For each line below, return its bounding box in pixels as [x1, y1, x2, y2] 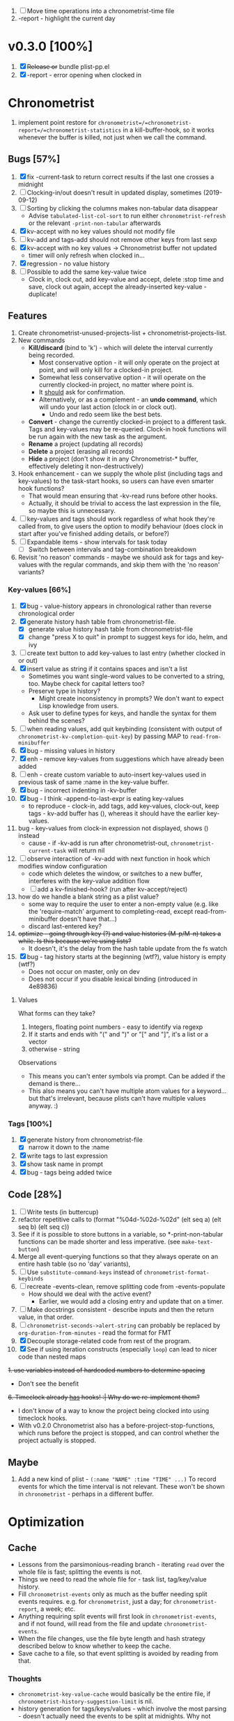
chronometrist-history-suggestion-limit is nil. [17, 1697, 154, 1706]
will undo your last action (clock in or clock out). [38, 402, 177, 411]
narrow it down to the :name [28, 1143, 110, 1152]
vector [28, 1037, 47, 1046]
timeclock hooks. [17, 1414, 68, 1423]
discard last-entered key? [28, 921, 102, 930]
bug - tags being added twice [26, 1168, 112, 1177]
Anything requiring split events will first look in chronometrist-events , [17, 1612, 217, 1620]
